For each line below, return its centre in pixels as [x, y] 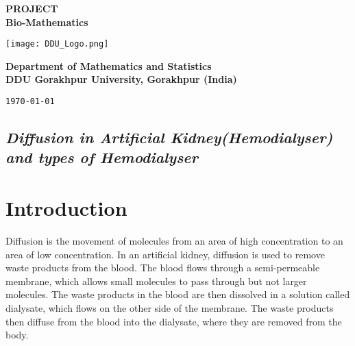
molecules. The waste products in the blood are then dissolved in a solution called [178, 294]
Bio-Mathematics [47, 22]
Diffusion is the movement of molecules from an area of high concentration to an [174, 240]
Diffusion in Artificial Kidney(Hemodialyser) [169, 137]
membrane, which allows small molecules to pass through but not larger [156, 281]
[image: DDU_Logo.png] [57, 44]
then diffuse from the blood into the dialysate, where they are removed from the [174, 321]
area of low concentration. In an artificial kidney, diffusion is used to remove [165, 254]
